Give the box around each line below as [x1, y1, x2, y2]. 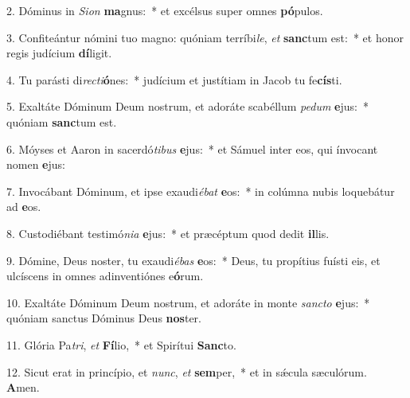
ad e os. [6, 198, 41, 215]
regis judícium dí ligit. [6, 45, 112, 61]
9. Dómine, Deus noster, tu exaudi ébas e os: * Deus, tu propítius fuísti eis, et [6, 252, 381, 268]
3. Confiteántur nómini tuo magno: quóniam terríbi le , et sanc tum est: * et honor [6, 29, 404, 45]
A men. [6, 379, 40, 396]
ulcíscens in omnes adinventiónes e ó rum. [6, 267, 204, 284]
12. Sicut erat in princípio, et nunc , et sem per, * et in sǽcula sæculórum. [6, 363, 367, 380]
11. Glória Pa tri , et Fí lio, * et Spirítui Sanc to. [6, 336, 236, 353]
